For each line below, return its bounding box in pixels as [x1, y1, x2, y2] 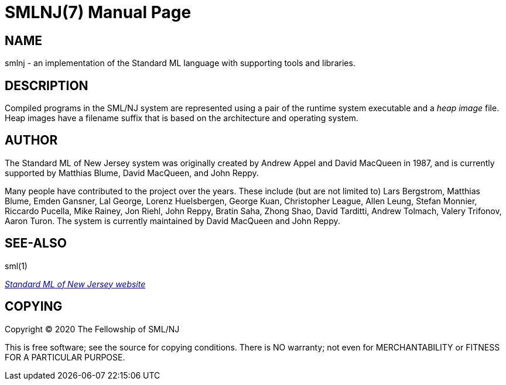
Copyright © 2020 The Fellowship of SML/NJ [5, 324, 180, 334]
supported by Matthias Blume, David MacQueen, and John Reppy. [5, 167, 259, 178]
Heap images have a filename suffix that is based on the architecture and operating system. [5, 113, 358, 123]
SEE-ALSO [5, 236, 67, 251]
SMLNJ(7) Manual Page [5, 2, 192, 22]
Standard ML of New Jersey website [5, 279, 146, 289]
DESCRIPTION [5, 78, 88, 93]
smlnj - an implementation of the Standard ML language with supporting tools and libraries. [5, 58, 355, 68]
